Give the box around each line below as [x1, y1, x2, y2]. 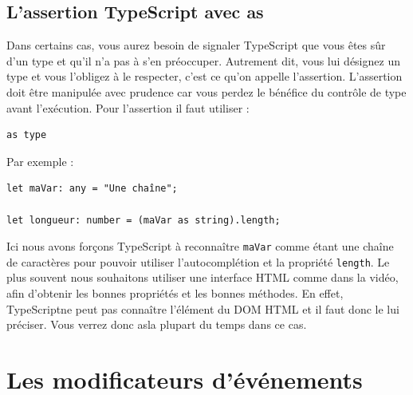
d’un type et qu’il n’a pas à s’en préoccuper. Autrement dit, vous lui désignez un [6, 52, 400, 69]
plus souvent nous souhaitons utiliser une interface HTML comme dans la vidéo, [6, 269, 399, 286]
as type [6, 129, 47, 141]
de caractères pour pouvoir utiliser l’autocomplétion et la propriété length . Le [6, 253, 390, 270]
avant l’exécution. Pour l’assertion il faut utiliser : [6, 99, 250, 116]
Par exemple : [6, 152, 74, 169]
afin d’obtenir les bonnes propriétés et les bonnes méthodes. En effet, [6, 285, 344, 302]
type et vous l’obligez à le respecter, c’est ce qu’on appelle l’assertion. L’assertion [6, 68, 403, 85]
